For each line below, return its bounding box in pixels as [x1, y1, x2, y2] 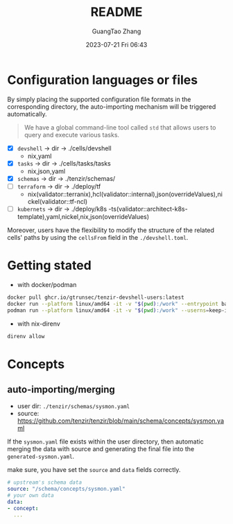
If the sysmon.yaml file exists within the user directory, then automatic [7, 437, 204, 446]
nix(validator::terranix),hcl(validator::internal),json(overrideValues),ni [27, 190, 223, 198]
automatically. [7, 110, 47, 118]
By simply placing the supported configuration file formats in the [7, 95, 191, 103]
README [90, 4, 143, 20]
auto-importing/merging [7, 384, 116, 396]
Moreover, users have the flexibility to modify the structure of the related [7, 226, 215, 234]
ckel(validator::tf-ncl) [27, 197, 88, 205]
